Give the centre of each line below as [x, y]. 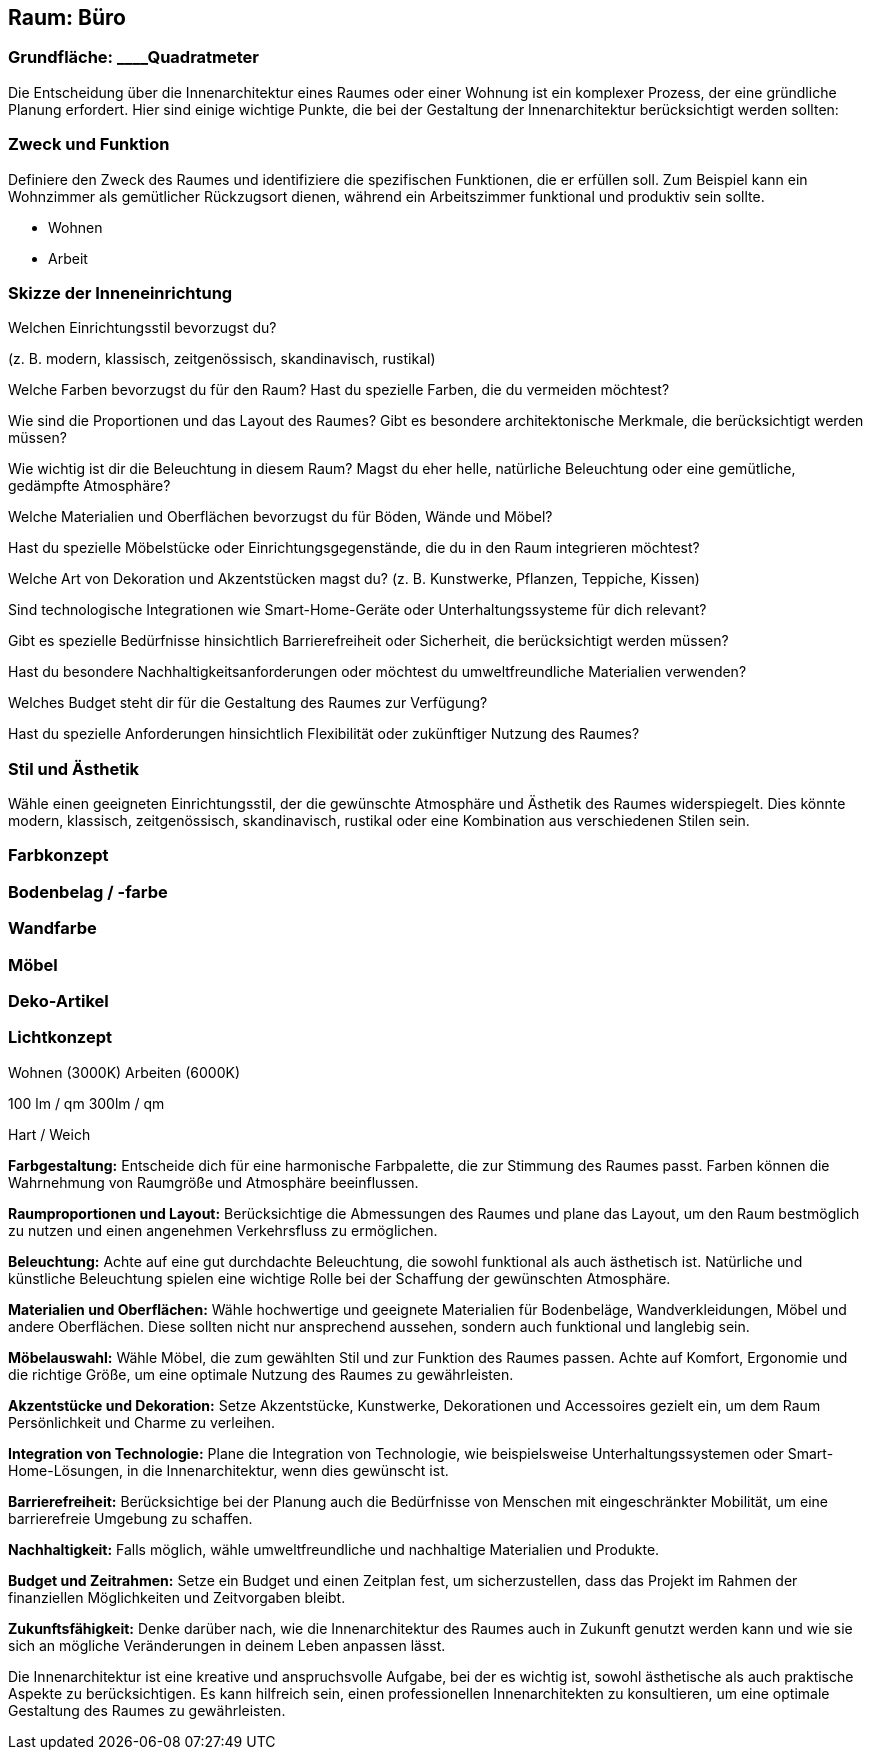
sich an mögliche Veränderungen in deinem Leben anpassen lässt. [227, 1645]
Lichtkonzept [60, 1037]
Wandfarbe [52, 928]
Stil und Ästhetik [74, 768]
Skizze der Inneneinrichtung [120, 292]
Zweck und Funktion [89, 144]
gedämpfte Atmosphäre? [89, 486]
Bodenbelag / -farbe [88, 891]
